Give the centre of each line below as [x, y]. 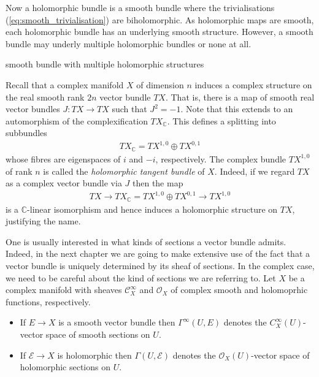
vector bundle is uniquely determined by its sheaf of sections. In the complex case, [160, 266]
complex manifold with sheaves [64, 290]
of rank [19, 171]
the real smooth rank [45, 97]
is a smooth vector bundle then [117, 322]
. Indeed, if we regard [255, 171]
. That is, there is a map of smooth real [240, 97]
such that [129, 109]
